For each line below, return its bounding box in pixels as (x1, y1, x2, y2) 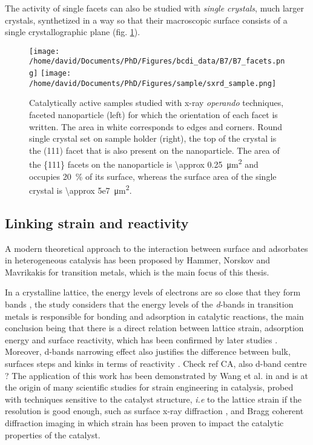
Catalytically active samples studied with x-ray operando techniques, (29, 96, 284, 109)
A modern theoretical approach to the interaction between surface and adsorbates (5, 242, 308, 254)
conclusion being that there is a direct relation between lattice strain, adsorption (5, 321, 304, 334)
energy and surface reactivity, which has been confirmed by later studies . (5, 333, 278, 346)
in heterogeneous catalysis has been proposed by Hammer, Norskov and (5, 254, 271, 266)
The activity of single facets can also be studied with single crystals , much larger (5, 2, 305, 14)
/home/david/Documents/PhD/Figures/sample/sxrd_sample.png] (29, 79, 277, 88)
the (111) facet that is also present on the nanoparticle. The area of (29, 143, 280, 156)
